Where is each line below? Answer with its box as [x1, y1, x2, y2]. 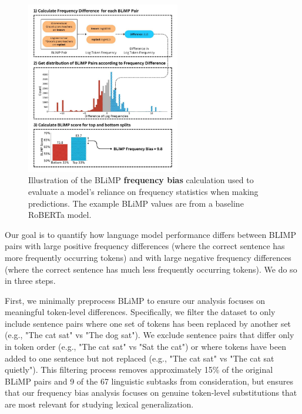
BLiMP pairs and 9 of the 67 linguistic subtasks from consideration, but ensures [5, 375, 293, 387]
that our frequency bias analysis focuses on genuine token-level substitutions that [5, 386, 297, 399]
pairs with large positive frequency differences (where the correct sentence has [5, 240, 285, 252]
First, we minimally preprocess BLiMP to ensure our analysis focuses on [5, 294, 265, 306]
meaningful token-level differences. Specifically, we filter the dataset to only [5, 306, 276, 318]
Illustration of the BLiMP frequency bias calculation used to [28, 174, 254, 186]
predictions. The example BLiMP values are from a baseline [28, 197, 244, 209]
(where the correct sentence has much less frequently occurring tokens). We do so [5, 263, 297, 275]
